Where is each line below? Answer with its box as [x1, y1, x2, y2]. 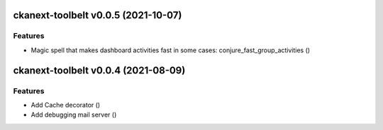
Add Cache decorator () [30, 100, 101, 109]
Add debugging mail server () [30, 110, 117, 119]
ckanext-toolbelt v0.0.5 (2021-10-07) [13, 9, 182, 21]
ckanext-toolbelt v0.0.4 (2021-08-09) [13, 64, 186, 76]
